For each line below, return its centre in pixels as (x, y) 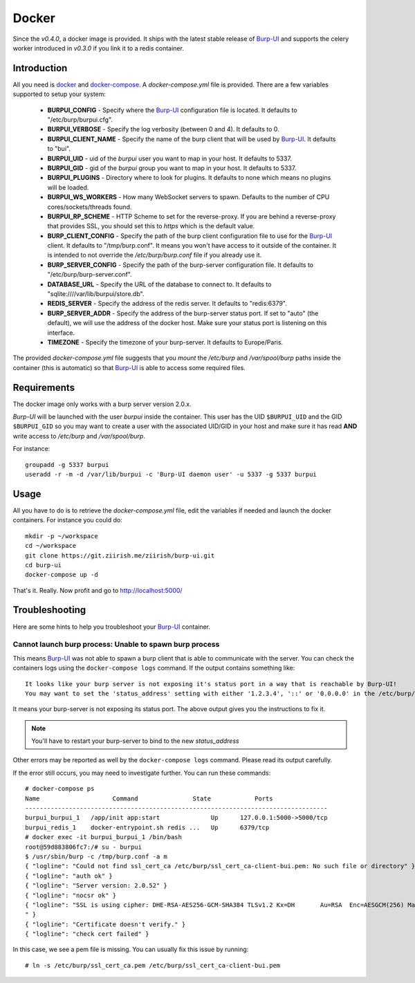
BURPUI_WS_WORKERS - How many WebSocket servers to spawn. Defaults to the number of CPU (188, 197)
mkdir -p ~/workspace (62, 536)
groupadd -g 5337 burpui (67, 465)
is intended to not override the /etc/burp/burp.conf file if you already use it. (155, 255)
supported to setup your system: (59, 94)
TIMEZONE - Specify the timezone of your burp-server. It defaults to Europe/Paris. (165, 342)
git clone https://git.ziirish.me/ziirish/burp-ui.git (120, 555)
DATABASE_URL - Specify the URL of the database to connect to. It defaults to (159, 284)
